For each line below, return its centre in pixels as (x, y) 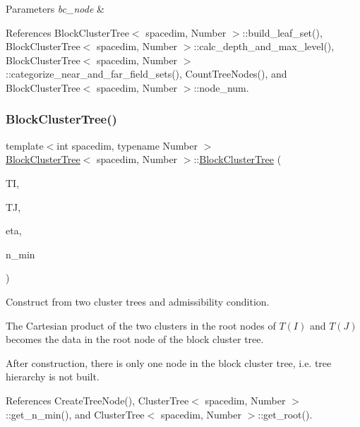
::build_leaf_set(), (282, 32)
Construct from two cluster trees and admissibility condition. (138, 301)
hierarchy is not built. (53, 377)
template (25, 145)
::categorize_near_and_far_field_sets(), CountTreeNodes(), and (146, 74)
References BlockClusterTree (67, 32)
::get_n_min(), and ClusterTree (75, 414)
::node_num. (221, 87)
